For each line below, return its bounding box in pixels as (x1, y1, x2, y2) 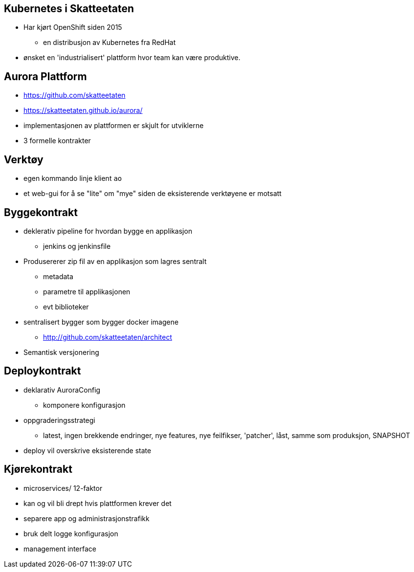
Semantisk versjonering (23, 348, 99, 356)
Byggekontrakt (4, 206, 78, 219)
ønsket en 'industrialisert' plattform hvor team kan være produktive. (23, 53, 240, 62)
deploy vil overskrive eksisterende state (23, 446, 152, 455)
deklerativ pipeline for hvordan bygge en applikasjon (23, 226, 193, 235)
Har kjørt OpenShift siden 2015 (23, 23, 122, 32)
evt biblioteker (43, 302, 89, 311)
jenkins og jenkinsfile (43, 242, 111, 250)
